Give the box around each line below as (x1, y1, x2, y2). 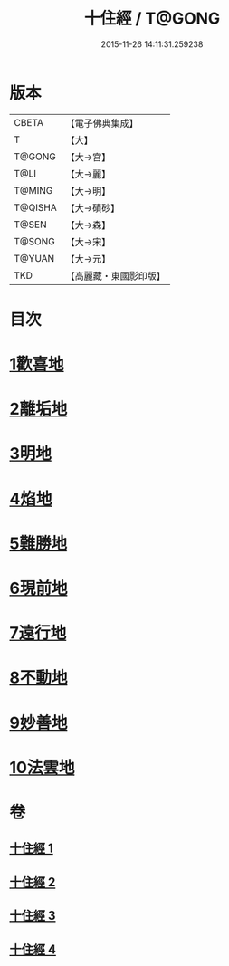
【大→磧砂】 (65, 201, 120, 214)
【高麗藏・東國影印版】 (65, 269, 166, 282)
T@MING (14, 184, 53, 196)
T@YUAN (14, 252, 55, 264)
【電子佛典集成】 (65, 117, 138, 129)
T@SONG (14, 234, 56, 247)
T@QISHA (14, 201, 57, 214)
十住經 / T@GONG (83, 8, 221, 29)
